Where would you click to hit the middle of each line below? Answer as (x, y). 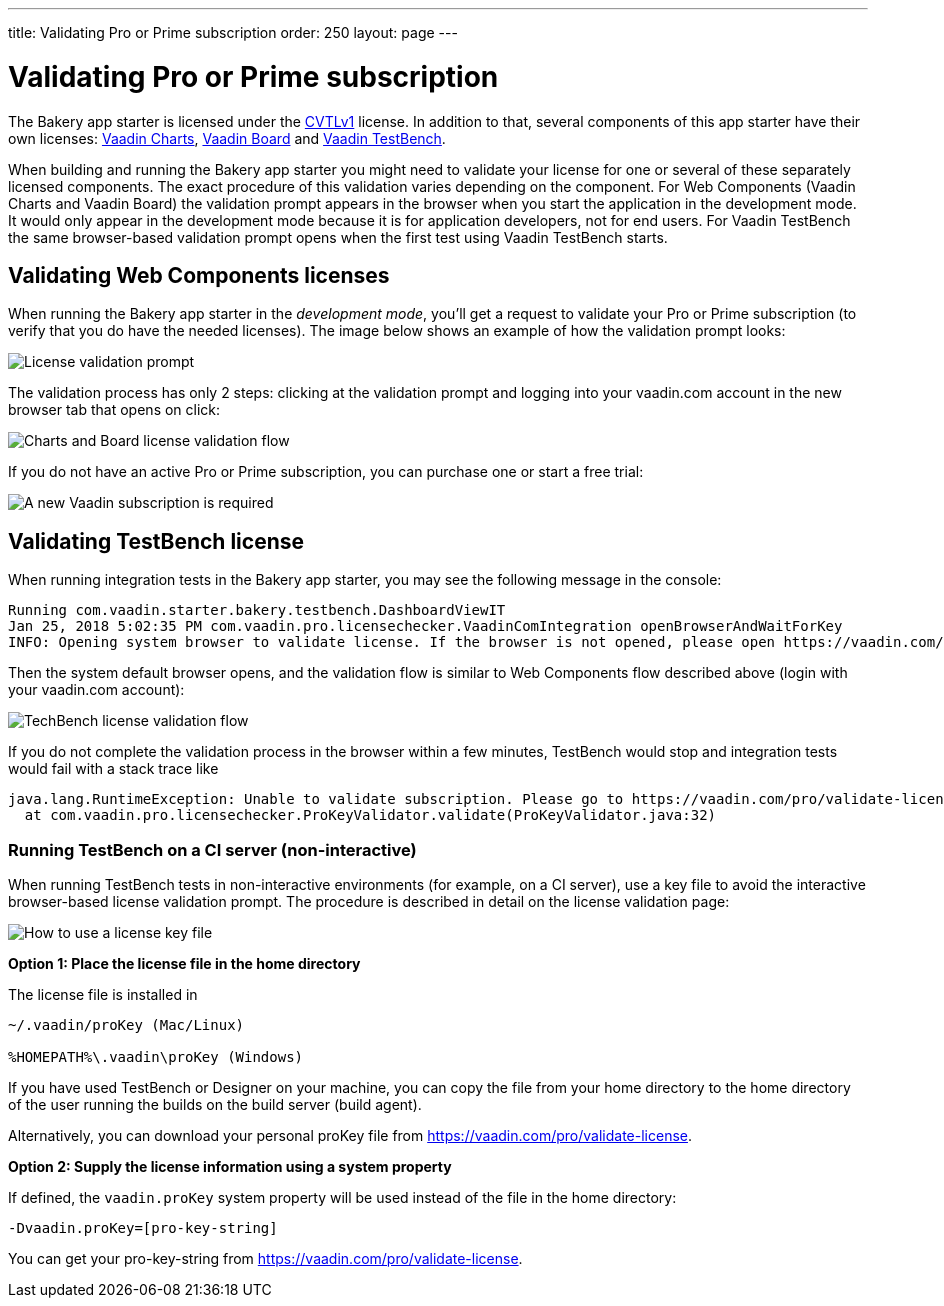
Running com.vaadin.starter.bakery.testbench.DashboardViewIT (257, 610)
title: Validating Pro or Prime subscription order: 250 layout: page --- (233, 32)
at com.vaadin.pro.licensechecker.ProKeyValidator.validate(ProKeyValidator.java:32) (370, 815)
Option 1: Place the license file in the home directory (184, 963)
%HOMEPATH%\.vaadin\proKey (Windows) (156, 1056)
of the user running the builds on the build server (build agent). (215, 1104)
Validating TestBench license (156, 541)
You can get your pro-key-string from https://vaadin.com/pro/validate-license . (265, 1258)
